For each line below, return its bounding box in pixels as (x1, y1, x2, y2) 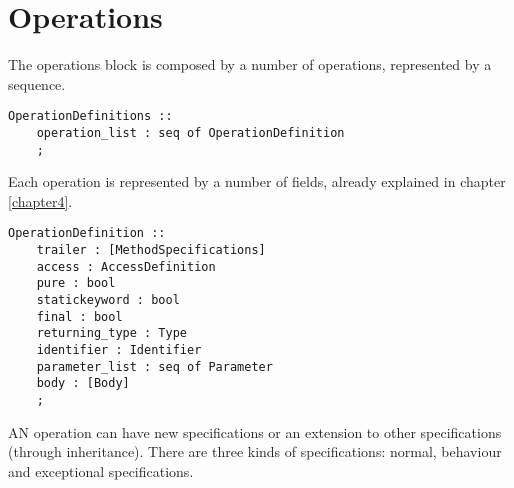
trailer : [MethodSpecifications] (36, 243, 266, 258)
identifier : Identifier (36, 343, 202, 358)
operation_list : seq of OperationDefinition (36, 125, 345, 140)
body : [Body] (36, 376, 130, 391)
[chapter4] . (8, 190, 73, 211)
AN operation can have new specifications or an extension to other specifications (8, 421, 502, 442)
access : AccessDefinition (36, 259, 216, 274)
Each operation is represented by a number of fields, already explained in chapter (8, 171, 506, 192)
